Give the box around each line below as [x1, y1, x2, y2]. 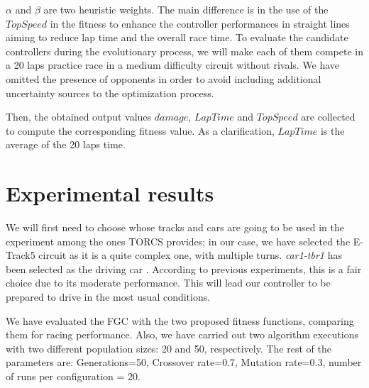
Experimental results [6, 179, 214, 208]
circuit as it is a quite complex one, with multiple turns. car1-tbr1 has [38, 248, 342, 262]
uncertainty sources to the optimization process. [6, 85, 214, 100]
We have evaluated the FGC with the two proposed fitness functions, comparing [6, 313, 354, 328]
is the [321, 123, 345, 138]
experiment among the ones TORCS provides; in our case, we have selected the [6, 233, 351, 248]
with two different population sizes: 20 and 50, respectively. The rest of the [6, 340, 331, 355]
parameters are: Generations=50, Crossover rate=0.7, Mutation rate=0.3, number [6, 355, 362, 370]
